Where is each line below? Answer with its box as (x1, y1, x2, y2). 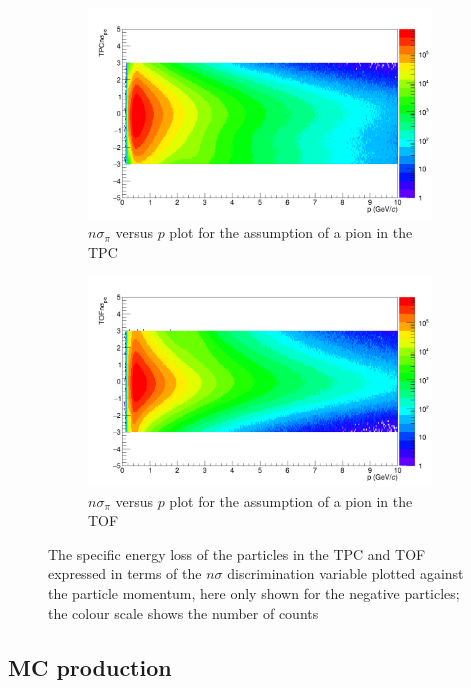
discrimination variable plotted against (227, 563, 464, 584)
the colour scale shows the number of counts (48, 602, 319, 623)
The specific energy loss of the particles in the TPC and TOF (48, 543, 426, 564)
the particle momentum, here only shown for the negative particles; (48, 583, 460, 603)
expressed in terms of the (48, 563, 202, 584)
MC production (8, 651, 172, 682)
